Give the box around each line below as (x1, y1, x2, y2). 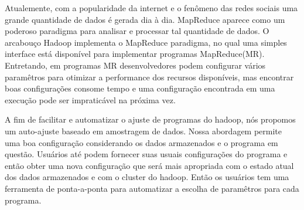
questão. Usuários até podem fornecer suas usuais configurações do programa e (5, 148, 288, 160)
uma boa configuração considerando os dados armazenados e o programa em (5, 136, 278, 148)
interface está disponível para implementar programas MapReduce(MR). (5, 48, 265, 60)
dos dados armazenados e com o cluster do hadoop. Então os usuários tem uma (5, 171, 289, 183)
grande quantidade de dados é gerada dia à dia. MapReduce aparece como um (5, 13, 285, 25)
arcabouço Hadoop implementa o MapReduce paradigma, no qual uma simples (5, 36, 287, 48)
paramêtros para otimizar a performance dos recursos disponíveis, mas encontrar (5, 70, 294, 83)
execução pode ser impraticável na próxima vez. (5, 93, 176, 106)
